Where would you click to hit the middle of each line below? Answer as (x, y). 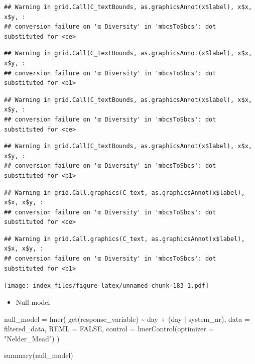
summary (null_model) (39, 355)
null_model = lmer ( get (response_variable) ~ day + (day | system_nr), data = (127, 319)
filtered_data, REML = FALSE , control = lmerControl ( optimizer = (109, 329)
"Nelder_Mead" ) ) (32, 338)
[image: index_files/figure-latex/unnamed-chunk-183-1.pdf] (107, 286)
